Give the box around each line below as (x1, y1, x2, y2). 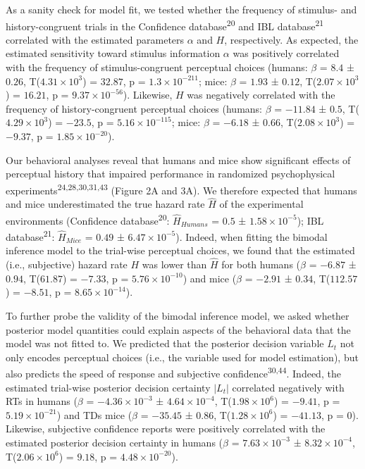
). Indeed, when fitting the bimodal (175, 229, 328, 244)
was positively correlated (233, 46, 340, 61)
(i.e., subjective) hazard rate (6, 257, 128, 272)
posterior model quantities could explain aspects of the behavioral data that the (6, 322, 351, 337)
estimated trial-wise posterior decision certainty (6, 380, 211, 394)
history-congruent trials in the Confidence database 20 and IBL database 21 (6, 16, 324, 33)
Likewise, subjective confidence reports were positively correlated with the (6, 421, 326, 436)
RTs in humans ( (6, 394, 78, 408)
